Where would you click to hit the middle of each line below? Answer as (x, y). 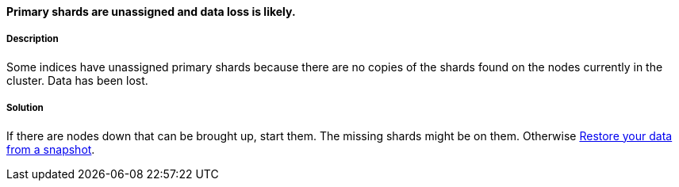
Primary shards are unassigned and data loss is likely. (151, 11)
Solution (25, 108)
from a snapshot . (51, 149)
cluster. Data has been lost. (77, 80)
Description (33, 39)
